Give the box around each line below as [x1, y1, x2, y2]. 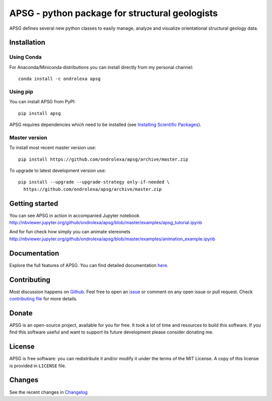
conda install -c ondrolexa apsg [18, 76, 101, 82]
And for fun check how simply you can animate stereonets [9, 229, 130, 235]
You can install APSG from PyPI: [9, 99, 76, 105]
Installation [9, 38, 45, 47]
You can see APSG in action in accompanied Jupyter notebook [9, 212, 140, 219]
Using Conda [9, 53, 42, 60]
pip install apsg [18, 110, 61, 116]
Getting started [9, 199, 58, 208]
